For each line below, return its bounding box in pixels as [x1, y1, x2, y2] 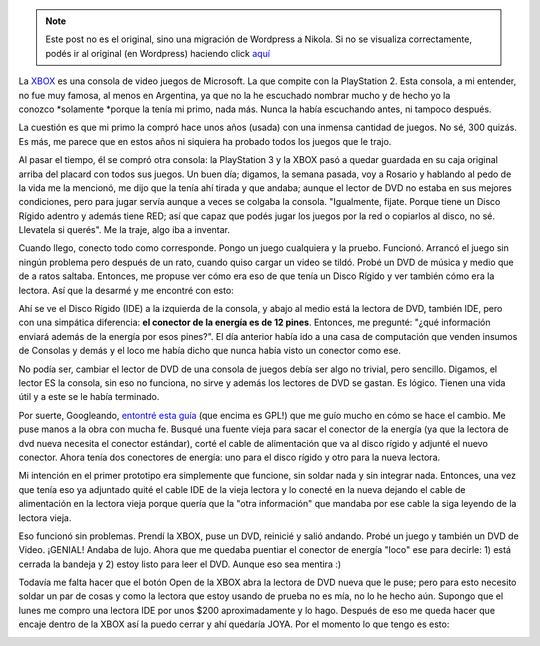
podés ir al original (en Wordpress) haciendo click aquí [45, 47, 270, 59]
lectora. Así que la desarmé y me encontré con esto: [18, 284, 234, 296]
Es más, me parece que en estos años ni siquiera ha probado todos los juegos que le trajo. [18, 135, 392, 147]
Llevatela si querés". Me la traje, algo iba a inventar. [18, 224, 230, 236]
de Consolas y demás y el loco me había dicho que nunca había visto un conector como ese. [18, 345, 402, 357]
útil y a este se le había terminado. [18, 391, 160, 403]
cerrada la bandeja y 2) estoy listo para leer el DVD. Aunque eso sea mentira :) [18, 558, 342, 570]
